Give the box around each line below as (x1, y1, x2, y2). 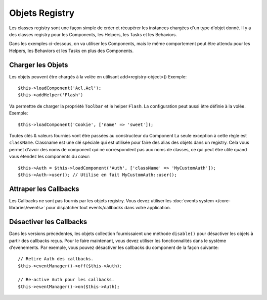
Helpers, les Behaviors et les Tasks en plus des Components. (9, 48, 133, 54)
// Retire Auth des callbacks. (18, 256, 94, 262)
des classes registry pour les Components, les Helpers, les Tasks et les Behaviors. (9, 31, 178, 37)
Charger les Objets (9, 60, 68, 69)
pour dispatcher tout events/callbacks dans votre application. (46, 205, 171, 211)
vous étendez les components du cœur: (9, 154, 91, 160)
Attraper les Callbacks (9, 184, 79, 193)
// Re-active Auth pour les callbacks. (18, 277, 115, 283)
